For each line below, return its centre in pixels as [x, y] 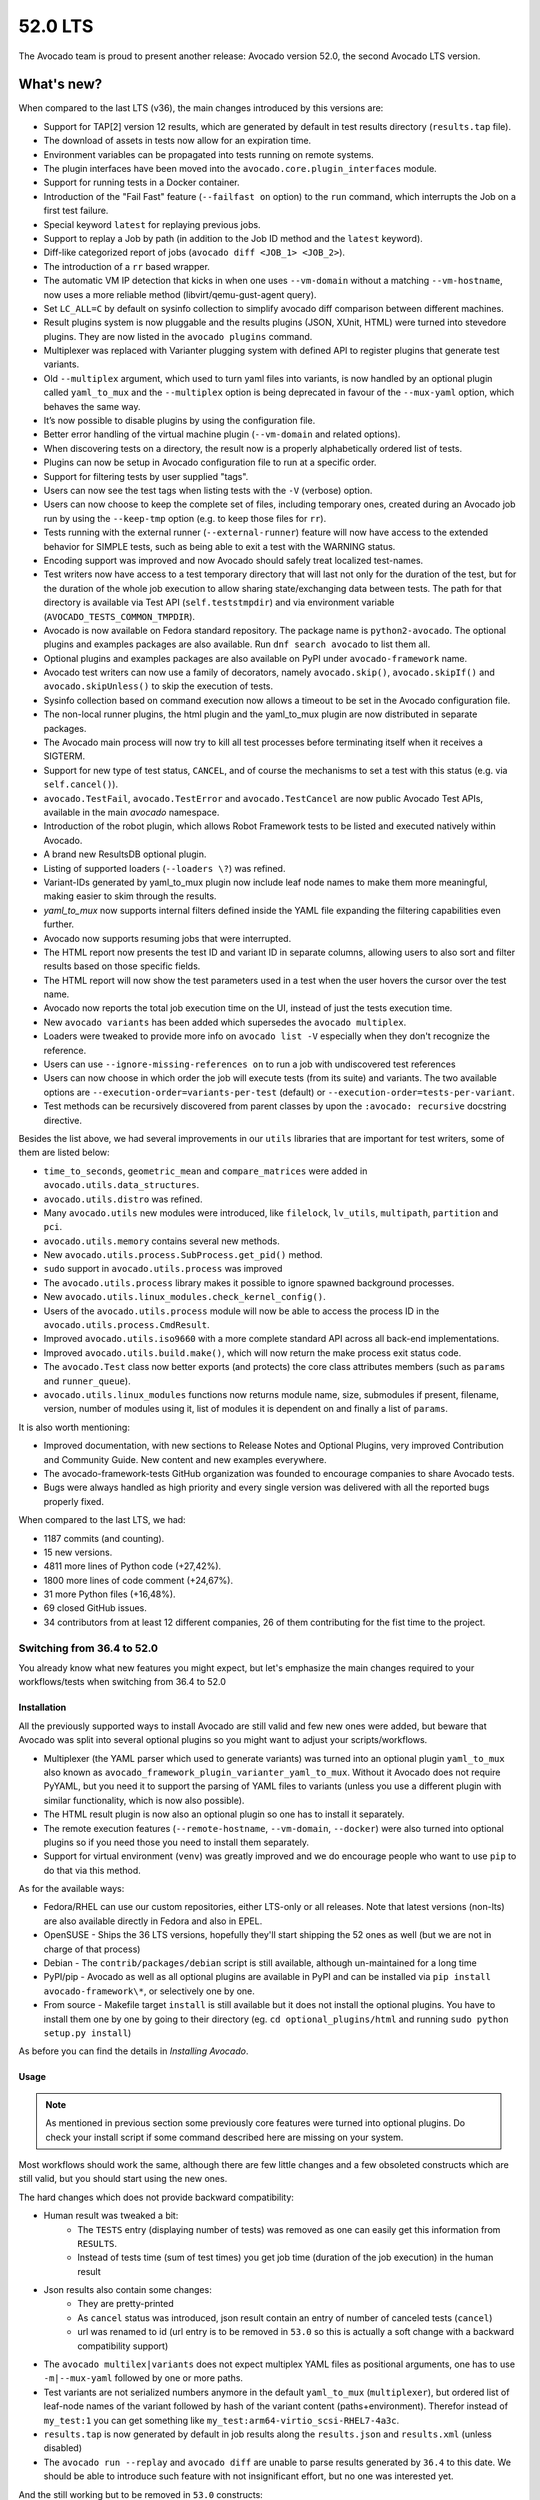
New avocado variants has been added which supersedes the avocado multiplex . [225, 1022]
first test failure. [76, 211]
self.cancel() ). [81, 784]
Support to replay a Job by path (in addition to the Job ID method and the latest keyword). [233, 238]
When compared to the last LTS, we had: [102, 1520]
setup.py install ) [87, 2032]
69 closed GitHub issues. [95, 1608]
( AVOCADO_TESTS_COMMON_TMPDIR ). [119, 616]
